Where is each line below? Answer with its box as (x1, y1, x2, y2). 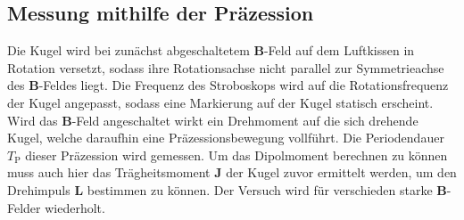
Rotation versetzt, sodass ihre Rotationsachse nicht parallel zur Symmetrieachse (7, 58, 444, 77)
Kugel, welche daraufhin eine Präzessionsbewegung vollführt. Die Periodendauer (7, 128, 444, 147)
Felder (7, 198, 41, 216)
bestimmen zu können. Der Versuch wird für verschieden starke (87, 180, 433, 199)
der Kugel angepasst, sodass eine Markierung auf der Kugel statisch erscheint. (7, 93, 434, 111)
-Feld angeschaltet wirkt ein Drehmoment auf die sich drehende (71, 110, 418, 129)
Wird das (7, 110, 58, 129)
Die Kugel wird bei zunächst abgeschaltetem (7, 41, 250, 60)
